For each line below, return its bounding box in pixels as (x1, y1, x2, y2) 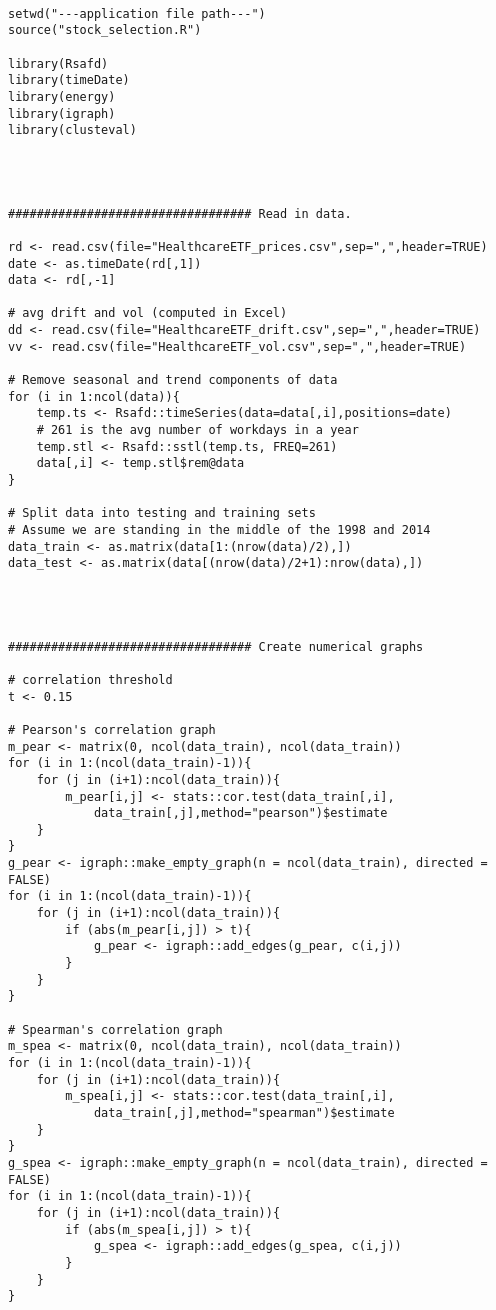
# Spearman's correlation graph (8, 1022, 223, 1037)
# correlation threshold (8, 672, 173, 687)
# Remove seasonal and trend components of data (8, 373, 338, 388)
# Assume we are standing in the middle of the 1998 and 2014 (8, 523, 431, 537)
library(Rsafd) (8, 56, 109, 71)
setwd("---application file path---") (8, 6, 266, 21)
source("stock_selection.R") (8, 23, 202, 38)
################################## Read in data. (8, 206, 352, 221)
